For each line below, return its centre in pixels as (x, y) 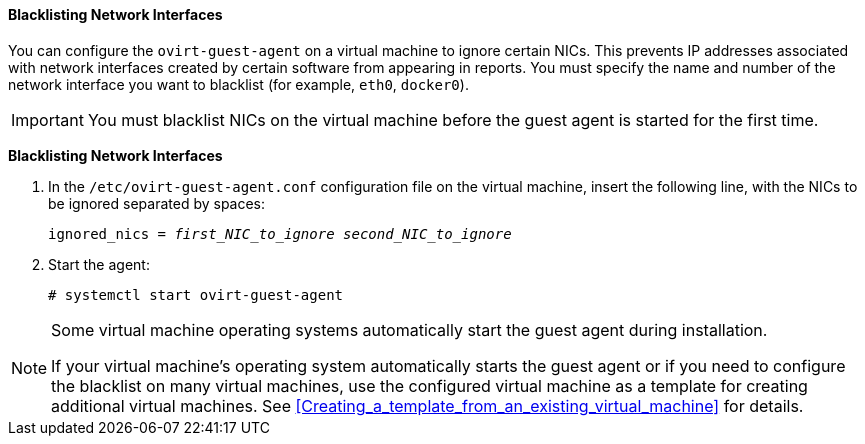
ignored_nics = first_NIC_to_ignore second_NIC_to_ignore (280, 233)
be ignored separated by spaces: (157, 203)
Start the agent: (99, 264)
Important (47, 119)
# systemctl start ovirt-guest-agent (196, 294)
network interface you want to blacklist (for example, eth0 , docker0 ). (238, 84)
